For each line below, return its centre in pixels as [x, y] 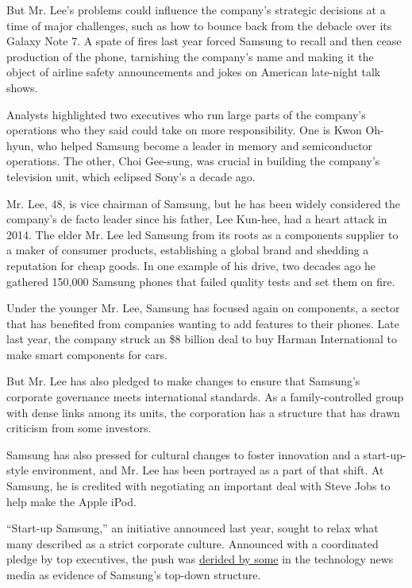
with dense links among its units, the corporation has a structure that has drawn [203, 412]
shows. [22, 87]
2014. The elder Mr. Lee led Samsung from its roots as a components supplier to [202, 234]
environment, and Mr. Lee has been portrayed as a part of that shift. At [208, 470]
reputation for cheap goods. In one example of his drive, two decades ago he [191, 265]
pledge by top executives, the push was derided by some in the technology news [200, 559]
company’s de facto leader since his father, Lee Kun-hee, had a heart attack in [197, 219]
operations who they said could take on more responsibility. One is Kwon [184, 130]
